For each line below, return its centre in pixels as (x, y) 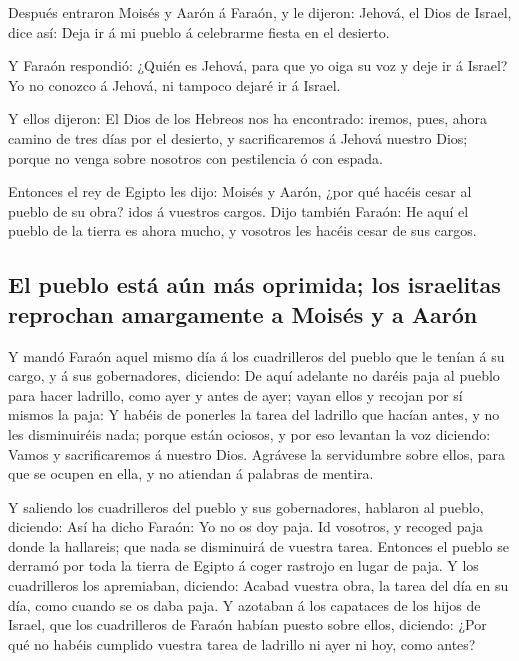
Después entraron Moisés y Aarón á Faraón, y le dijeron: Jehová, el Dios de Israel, (260, 12)
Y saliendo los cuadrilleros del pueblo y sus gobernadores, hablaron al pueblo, (246, 506)
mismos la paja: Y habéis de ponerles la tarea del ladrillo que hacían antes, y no (254, 414)
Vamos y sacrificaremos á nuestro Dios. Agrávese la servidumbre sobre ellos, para (256, 453)
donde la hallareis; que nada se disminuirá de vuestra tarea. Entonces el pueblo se (258, 545)
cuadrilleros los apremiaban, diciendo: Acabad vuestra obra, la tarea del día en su (258, 585)
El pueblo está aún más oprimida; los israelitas (254, 284)
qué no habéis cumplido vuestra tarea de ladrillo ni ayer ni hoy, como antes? (242, 643)
